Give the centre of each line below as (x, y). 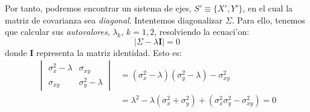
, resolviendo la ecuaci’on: (202, 32)
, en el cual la (268, 8)
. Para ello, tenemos (269, 20)
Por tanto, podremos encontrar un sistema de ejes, (98, 8)
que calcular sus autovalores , (57, 32)
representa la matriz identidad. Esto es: (109, 52)
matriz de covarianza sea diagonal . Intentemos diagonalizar (114, 20)
